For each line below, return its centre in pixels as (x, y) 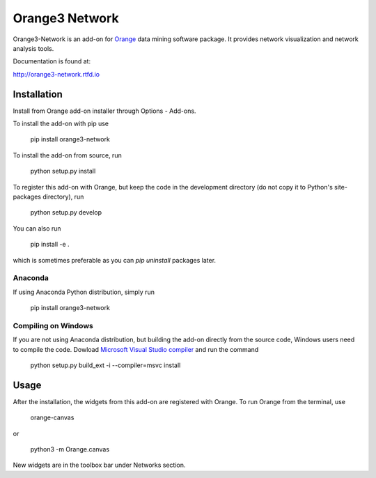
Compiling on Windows (53, 325)
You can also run (37, 228)
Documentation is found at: (52, 61)
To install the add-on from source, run (67, 155)
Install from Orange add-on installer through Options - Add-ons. (104, 111)
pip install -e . (50, 245)
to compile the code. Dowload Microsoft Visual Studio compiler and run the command (136, 349)
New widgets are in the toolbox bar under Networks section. (99, 465)
